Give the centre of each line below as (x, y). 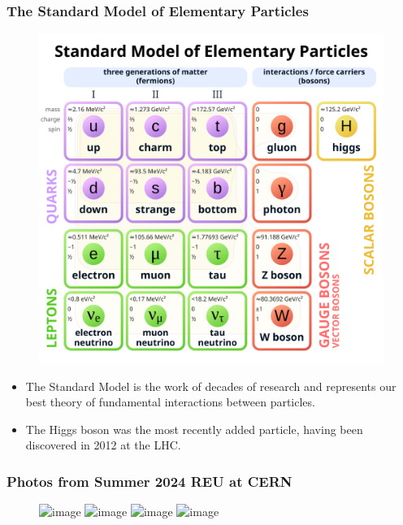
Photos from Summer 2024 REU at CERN (149, 481)
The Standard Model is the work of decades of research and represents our (211, 386)
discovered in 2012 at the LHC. (103, 445)
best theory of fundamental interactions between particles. (170, 402)
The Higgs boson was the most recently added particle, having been (194, 429)
